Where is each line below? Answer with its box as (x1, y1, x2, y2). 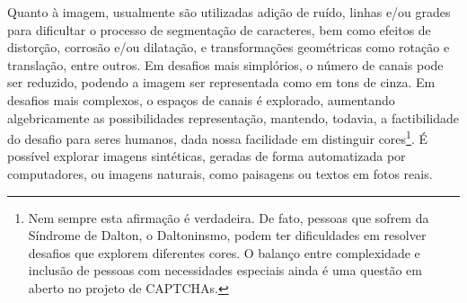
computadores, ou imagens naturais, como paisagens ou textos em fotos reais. (7, 165, 433, 183)
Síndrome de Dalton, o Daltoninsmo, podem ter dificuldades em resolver (28, 226, 427, 245)
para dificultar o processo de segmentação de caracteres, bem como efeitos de (7, 20, 431, 39)
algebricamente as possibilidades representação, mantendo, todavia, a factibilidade (7, 108, 459, 127)
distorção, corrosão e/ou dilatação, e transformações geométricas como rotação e (7, 38, 450, 57)
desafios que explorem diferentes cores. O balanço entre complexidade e (28, 243, 420, 262)
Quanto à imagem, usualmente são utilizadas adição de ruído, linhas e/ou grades (7, 3, 451, 21)
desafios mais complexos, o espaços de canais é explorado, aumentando (7, 90, 395, 109)
